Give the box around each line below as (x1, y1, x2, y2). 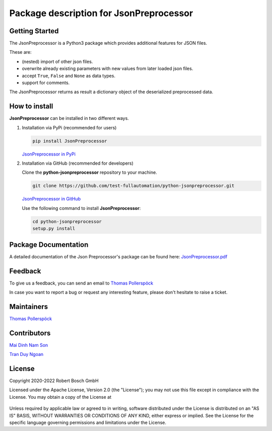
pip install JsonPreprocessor (32, 138, 107, 143)
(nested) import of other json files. (22, 58, 93, 64)
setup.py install (32, 226, 76, 232)
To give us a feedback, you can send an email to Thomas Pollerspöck (9, 280, 154, 286)
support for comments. (22, 80, 70, 86)
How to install (9, 102, 53, 111)
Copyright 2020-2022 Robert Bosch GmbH (9, 378, 99, 384)
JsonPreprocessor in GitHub (22, 196, 81, 202)
